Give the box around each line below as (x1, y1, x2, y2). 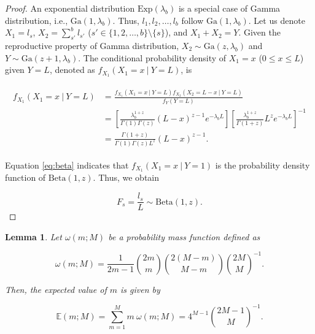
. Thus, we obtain (93, 171, 160, 184)
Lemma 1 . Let (5, 230, 62, 243)
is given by (120, 283, 160, 295)
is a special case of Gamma (178, 2, 281, 14)
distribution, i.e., (5, 13, 68, 26)
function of (5, 171, 46, 184)
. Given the (238, 26, 281, 39)
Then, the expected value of (5, 283, 107, 295)
